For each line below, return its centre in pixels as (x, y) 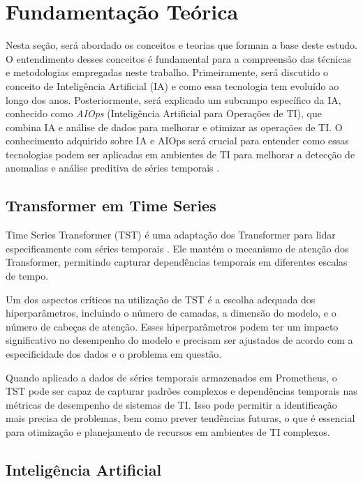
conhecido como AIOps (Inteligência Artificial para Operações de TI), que (164, 113)
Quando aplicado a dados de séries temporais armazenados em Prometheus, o (171, 377)
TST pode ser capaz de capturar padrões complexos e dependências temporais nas (181, 391)
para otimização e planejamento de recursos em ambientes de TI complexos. (168, 431)
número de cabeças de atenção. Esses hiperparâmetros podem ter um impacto (172, 326)
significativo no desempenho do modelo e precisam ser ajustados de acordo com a (179, 340)
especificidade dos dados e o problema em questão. (114, 354)
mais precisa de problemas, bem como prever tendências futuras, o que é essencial (180, 418)
